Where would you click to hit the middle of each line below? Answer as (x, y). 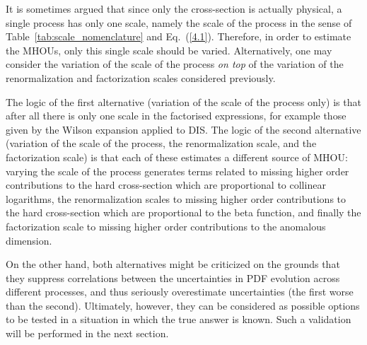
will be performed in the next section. (87, 333)
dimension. (29, 240)
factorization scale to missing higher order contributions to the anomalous (166, 226)
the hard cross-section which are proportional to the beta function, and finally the (183, 212)
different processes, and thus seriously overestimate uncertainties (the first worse (180, 292)
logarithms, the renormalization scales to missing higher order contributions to (176, 198)
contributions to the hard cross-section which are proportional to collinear (166, 185)
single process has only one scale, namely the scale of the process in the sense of (179, 22)
